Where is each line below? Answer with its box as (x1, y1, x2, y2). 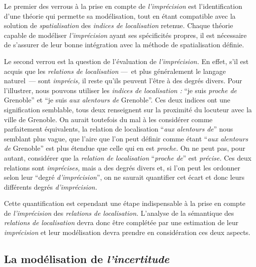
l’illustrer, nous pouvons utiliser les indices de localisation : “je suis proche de (4, 85, 237, 95)
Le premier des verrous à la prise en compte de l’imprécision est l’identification (4, 1, 242, 11)
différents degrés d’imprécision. (4, 181, 98, 192)
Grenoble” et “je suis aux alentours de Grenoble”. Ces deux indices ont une (4, 95, 230, 105)
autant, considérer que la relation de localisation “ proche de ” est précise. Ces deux (4, 152, 252, 163)
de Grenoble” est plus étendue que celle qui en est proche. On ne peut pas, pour (4, 143, 246, 153)
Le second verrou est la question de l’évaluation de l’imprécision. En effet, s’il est (4, 56, 249, 66)
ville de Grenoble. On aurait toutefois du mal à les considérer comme (4, 114, 213, 124)
